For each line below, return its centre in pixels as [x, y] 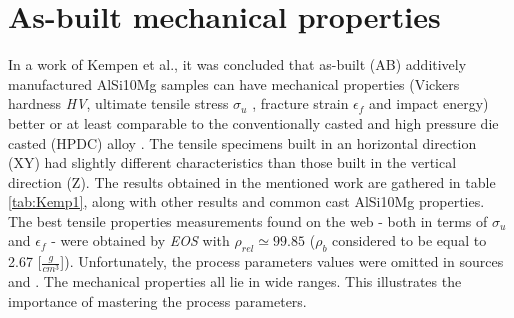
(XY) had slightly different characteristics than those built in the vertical [232, 162]
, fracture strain [300, 103]
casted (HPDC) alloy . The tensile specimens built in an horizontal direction [242, 142]
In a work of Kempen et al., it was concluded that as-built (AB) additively [237, 64]
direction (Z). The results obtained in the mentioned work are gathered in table [252, 181]
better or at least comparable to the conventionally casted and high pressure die [253, 122]
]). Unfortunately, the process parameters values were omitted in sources [282, 261]
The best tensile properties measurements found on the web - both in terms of [248, 220]
